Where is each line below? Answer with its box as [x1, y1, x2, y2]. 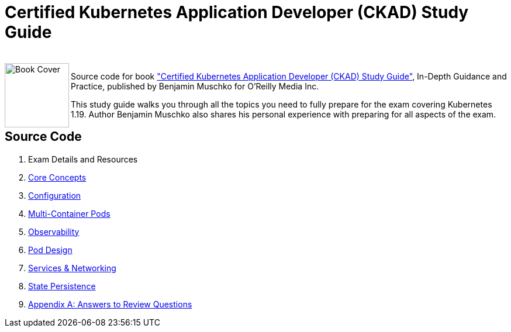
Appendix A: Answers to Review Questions [28, 299, 192, 309]
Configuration [28, 190, 81, 200]
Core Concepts [28, 172, 87, 182]
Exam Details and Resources [28, 154, 138, 164]
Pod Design [28, 244, 72, 255]
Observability [28, 226, 80, 237]
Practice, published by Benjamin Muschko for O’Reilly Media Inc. [71, 81, 319, 91]
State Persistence [28, 281, 96, 291]
